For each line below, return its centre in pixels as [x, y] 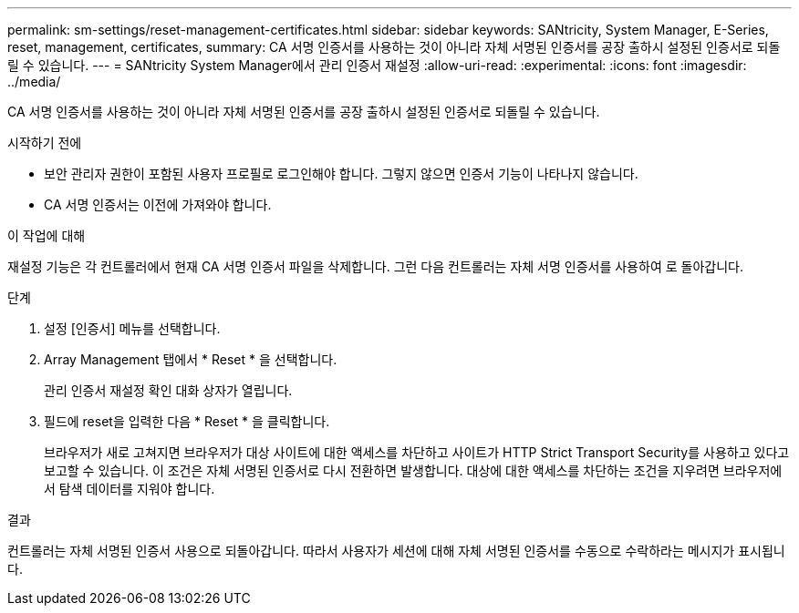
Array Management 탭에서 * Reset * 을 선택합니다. [191, 359]
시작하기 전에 [45, 143]
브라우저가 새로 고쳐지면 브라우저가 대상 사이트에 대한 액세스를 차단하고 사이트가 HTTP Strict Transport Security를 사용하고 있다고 [417, 452]
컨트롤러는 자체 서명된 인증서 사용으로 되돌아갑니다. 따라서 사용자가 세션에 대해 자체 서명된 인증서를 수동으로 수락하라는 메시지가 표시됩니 [396, 551]
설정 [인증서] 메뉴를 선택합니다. [132, 328]
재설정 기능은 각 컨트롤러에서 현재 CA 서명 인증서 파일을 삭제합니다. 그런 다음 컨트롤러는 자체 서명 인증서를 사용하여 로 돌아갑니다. [375, 266]
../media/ [34, 82]
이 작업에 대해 [47, 235]
